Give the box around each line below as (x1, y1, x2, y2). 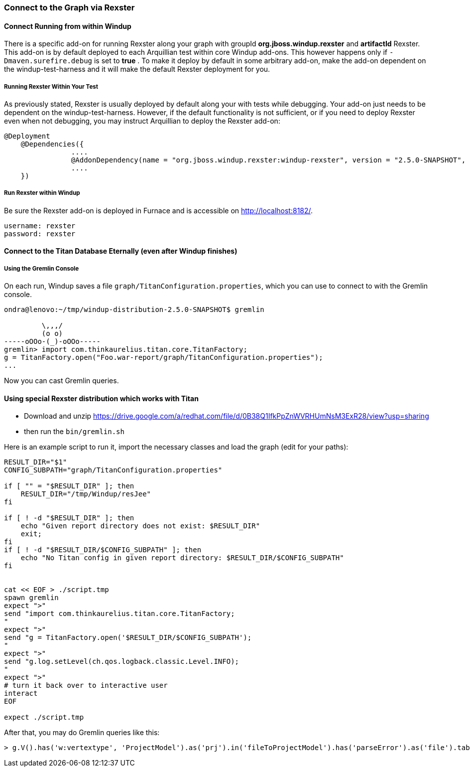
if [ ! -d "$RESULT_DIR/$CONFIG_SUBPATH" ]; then (4, 546, 202, 554)
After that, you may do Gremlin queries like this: (4, 728, 160, 737)
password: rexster (4, 229, 76, 238)
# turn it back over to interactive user (4, 681, 168, 690)
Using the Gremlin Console (4, 265, 79, 272)
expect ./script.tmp (4, 713, 84, 722)
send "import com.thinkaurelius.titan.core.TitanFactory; (4, 610, 235, 618)
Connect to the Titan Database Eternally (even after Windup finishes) (4, 247, 237, 256)
